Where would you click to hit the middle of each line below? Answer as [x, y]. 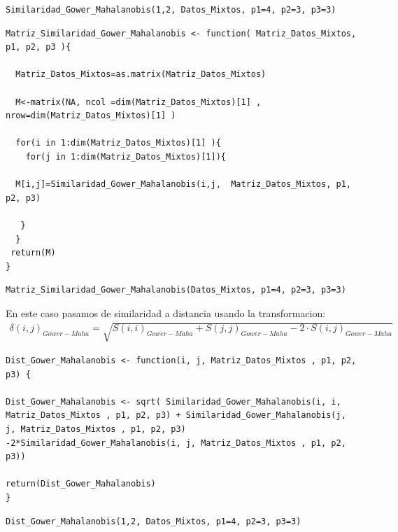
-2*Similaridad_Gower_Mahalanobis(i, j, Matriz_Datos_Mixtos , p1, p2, [176, 443]
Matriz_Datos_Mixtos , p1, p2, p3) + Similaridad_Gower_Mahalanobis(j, [176, 415]
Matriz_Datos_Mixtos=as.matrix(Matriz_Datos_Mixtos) [141, 75]
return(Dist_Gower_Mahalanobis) [81, 484]
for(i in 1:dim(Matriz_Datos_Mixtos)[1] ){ [118, 143]
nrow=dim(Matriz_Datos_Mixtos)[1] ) [91, 116]
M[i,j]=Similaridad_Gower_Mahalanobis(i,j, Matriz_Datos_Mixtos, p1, [183, 184]
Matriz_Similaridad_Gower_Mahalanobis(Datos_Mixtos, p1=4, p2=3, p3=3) [176, 290]
